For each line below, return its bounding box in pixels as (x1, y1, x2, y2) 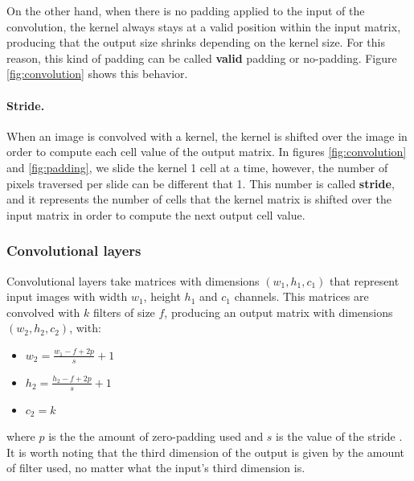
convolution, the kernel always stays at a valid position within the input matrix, (6, 18, 401, 35)
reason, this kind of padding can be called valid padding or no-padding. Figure (6, 49, 397, 66)
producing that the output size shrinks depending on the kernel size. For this (6, 34, 385, 51)
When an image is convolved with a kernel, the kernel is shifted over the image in (6, 127, 408, 144)
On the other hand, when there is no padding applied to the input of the (6, 2, 365, 18)
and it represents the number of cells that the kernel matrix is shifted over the (6, 191, 391, 208)
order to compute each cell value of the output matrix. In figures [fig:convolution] (6, 143, 407, 160)
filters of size (93, 303, 155, 320)
